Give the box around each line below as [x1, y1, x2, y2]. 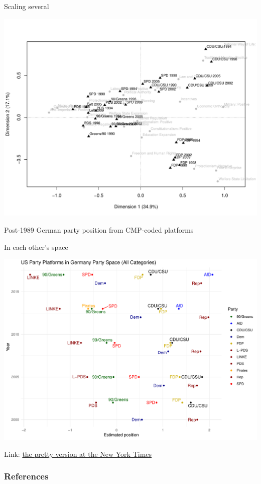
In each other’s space [4, 241, 68, 252]
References [4, 470, 49, 482]
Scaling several [4, 1, 49, 11]
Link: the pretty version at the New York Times [4, 448, 152, 459]
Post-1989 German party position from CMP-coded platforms [4, 224, 194, 235]
